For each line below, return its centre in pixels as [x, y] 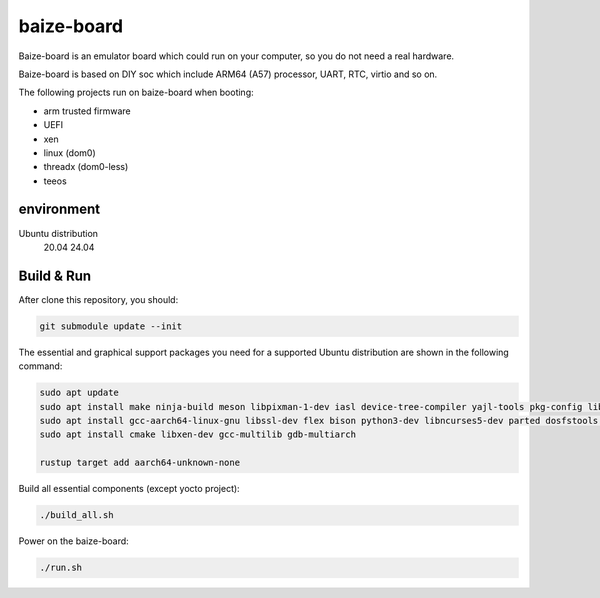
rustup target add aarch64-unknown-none [139, 463]
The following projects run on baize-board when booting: [136, 92]
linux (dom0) [70, 152]
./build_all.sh [76, 515]
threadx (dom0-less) [86, 167]
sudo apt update [79, 393]
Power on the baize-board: [73, 541]
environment [59, 209]
